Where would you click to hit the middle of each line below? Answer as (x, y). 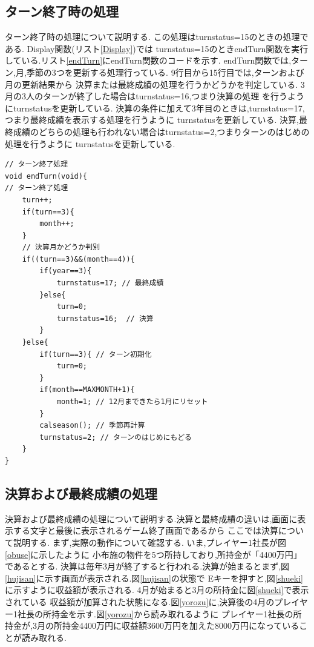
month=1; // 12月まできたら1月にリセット (132, 402)
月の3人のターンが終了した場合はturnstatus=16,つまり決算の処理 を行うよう (155, 96)
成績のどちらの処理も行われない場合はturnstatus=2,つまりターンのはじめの (161, 131)
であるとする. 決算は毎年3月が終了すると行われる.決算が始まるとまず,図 (147, 566)
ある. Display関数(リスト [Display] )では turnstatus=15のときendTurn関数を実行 (157, 48)
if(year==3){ (66, 271)
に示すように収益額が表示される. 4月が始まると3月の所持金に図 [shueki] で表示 (157, 590)
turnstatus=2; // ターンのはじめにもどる (116, 437)
